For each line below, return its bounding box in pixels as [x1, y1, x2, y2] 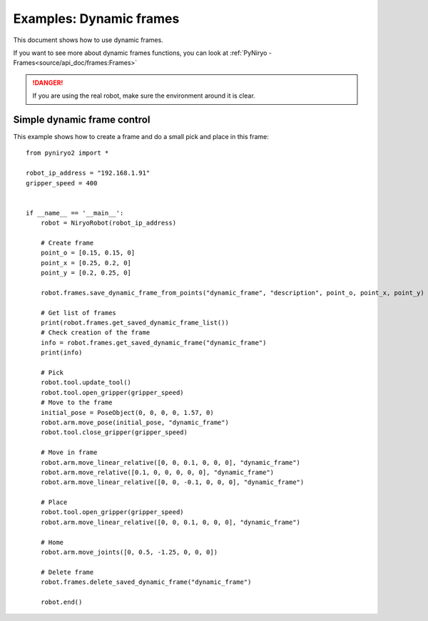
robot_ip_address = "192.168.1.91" [26, 169, 151, 178]
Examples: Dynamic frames [13, 11, 180, 26]
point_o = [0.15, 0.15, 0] [40, 249, 136, 257]
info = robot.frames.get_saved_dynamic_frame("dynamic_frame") [40, 339, 267, 347]
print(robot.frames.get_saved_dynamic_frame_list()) [40, 319, 230, 327]
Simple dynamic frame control [13, 113, 151, 125]
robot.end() [40, 597, 83, 606]
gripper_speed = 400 [26, 179, 98, 187]
